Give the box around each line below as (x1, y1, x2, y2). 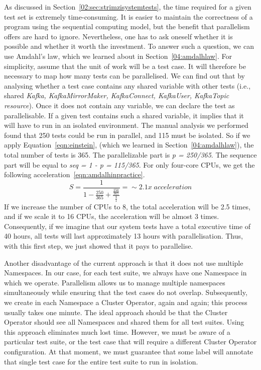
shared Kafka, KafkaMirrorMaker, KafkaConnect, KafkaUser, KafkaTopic (4, 90, 229, 101)
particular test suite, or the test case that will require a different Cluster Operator (4, 336, 257, 347)
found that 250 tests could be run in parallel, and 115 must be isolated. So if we (4, 129, 250, 140)
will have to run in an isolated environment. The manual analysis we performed (4, 120, 248, 130)
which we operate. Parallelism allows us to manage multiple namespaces (4, 277, 225, 287)
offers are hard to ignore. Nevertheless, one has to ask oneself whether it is (4, 31, 233, 41)
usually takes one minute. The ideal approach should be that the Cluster (4, 307, 228, 317)
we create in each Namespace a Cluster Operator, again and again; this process (4, 297, 247, 308)
